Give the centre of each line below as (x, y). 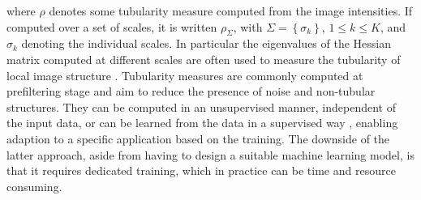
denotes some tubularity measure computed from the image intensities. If (231, 11)
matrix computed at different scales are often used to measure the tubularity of (204, 59)
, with (248, 26)
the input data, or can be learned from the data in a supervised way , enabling (202, 123)
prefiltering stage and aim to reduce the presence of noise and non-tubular (191, 91)
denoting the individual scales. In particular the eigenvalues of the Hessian (206, 43)
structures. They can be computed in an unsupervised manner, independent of (202, 106)
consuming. (34, 186)
